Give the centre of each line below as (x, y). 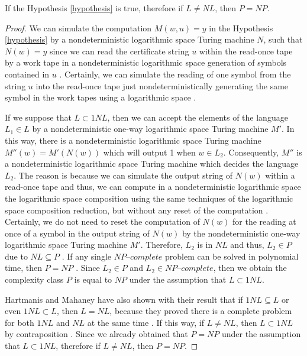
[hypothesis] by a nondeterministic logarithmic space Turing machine (130, 39)
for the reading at (264, 221)
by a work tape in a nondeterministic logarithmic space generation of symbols (146, 62)
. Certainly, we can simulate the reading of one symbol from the (175, 74)
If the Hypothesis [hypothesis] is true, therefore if (94, 8)
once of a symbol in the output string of (77, 233)
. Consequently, (251, 152)
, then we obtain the (250, 268)
